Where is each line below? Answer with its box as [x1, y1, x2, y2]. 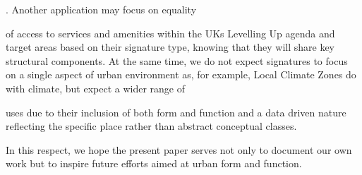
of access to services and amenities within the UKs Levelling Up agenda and [6, 25, 335, 40]
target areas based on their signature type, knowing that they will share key [6, 40, 335, 54]
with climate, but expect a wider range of [6, 80, 186, 95]
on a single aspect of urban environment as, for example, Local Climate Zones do [6, 67, 356, 82]
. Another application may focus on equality [6, 2, 197, 16]
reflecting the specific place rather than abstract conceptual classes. [6, 119, 297, 133]
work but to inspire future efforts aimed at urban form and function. [6, 156, 302, 171]
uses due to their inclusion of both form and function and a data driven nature [6, 104, 346, 119]
